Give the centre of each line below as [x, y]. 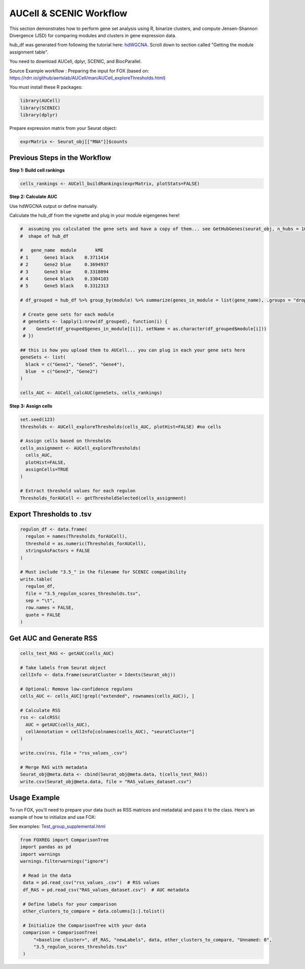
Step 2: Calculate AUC [34, 197]
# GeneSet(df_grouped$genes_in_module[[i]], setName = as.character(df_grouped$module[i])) [145, 329]
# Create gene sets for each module [69, 314]
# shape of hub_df [44, 236]
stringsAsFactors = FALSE [58, 551]
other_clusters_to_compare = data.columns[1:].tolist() [94, 911]
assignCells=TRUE [47, 469]
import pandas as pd [45, 847]
